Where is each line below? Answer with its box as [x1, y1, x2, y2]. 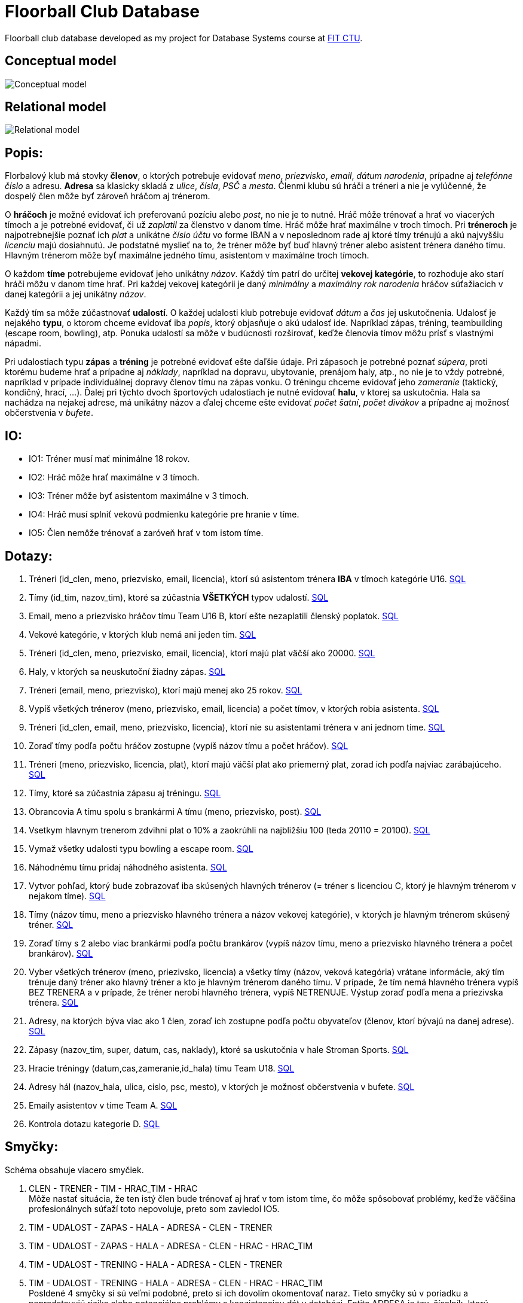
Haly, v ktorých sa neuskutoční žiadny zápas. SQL [29, 666, 225, 677]
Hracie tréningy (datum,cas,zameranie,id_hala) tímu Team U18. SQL [29, 1063, 295, 1073]
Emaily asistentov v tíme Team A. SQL [29, 1100, 178, 1110]
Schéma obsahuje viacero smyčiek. [5, 1164, 144, 1175]
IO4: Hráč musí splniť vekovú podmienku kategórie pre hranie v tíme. [29, 509, 299, 520]
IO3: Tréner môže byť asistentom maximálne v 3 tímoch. [29, 491, 249, 501]
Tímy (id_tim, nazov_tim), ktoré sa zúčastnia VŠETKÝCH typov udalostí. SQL [29, 592, 329, 602]
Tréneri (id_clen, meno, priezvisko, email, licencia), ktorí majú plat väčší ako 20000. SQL [29, 647, 375, 658]
